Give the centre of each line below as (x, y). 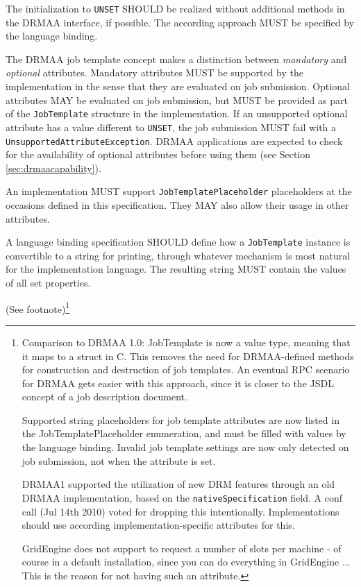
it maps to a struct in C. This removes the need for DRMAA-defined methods (188, 356)
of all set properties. (48, 283)
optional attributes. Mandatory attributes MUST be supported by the (155, 73)
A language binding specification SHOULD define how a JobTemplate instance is (178, 242)
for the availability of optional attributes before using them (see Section (158, 154)
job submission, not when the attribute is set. (119, 460)
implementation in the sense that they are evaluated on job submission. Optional (178, 86)
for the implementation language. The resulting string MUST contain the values (176, 269)
